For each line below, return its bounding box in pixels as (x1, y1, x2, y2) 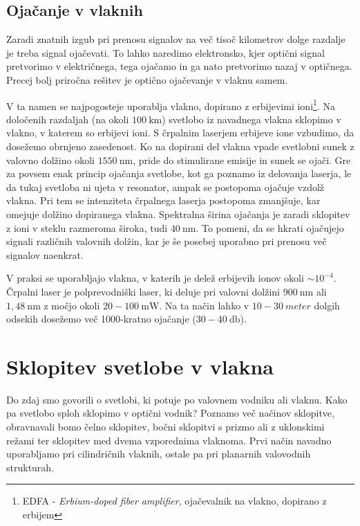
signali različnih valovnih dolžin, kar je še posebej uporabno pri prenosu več (6, 234, 327, 248)
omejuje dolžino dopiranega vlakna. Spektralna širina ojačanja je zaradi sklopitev (6, 206, 350, 221)
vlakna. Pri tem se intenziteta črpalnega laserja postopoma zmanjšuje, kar (6, 193, 321, 208)
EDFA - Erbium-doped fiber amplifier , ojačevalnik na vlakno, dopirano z (22, 493, 327, 508)
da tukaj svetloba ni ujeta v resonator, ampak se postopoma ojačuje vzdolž (6, 179, 325, 194)
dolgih (314, 298, 340, 312)
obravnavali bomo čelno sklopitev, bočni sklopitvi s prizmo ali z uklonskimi (6, 419, 325, 434)
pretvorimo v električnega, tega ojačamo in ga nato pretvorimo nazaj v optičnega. (6, 59, 352, 73)
